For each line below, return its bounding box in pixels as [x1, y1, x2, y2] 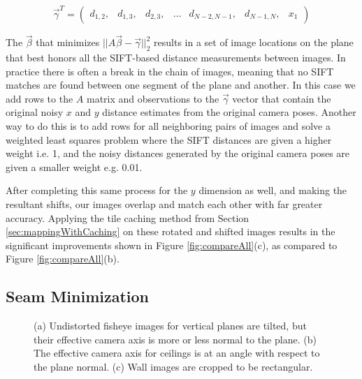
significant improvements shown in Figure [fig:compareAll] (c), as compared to [6, 237, 338, 252]
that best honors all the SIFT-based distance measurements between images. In [6, 50, 346, 65]
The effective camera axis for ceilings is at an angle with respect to [34, 345, 320, 360]
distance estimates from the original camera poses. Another [102, 105, 356, 119]
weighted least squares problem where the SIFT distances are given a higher [6, 132, 332, 147]
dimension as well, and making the [198, 183, 347, 198]
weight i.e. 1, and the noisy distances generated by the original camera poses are [6, 146, 350, 161]
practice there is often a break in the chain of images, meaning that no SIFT [6, 64, 334, 78]
